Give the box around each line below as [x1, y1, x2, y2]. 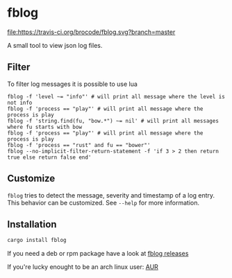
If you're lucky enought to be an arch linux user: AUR [7, 263, 158, 271]
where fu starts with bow [7, 123, 82, 130]
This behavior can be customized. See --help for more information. [7, 198, 200, 207]
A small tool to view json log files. [7, 41, 103, 49]
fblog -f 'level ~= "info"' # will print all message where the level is [7, 93, 226, 100]
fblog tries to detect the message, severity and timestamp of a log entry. [7, 191, 215, 199]
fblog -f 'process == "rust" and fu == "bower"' [7, 141, 151, 148]
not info [7, 99, 33, 106]
